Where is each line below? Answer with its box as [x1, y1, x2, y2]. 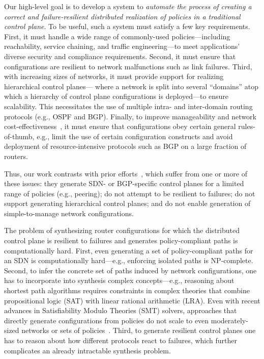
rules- [238, 121, 255, 132]
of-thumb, [4, 131, 35, 141]
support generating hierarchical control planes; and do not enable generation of [4, 198, 251, 209]
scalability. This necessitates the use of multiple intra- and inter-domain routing [4, 100, 253, 111]
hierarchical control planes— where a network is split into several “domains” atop [4, 81, 258, 91]
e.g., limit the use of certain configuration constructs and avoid [37, 131, 233, 141]
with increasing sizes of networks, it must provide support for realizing [4, 71, 224, 82]
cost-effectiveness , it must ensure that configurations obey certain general [4, 121, 236, 132]
